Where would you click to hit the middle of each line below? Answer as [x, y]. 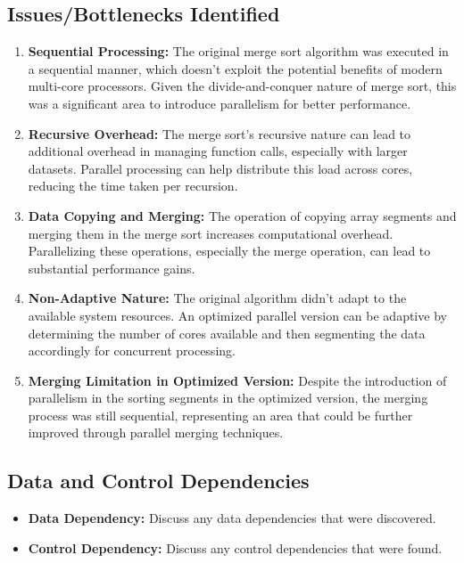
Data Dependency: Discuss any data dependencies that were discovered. [232, 518]
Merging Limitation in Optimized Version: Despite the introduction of [237, 380]
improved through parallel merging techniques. [156, 432]
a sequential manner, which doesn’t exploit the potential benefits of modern [235, 68]
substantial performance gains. [112, 268]
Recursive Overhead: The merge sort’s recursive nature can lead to [220, 133]
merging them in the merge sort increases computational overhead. [211, 233]
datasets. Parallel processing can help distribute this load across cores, [220, 168]
